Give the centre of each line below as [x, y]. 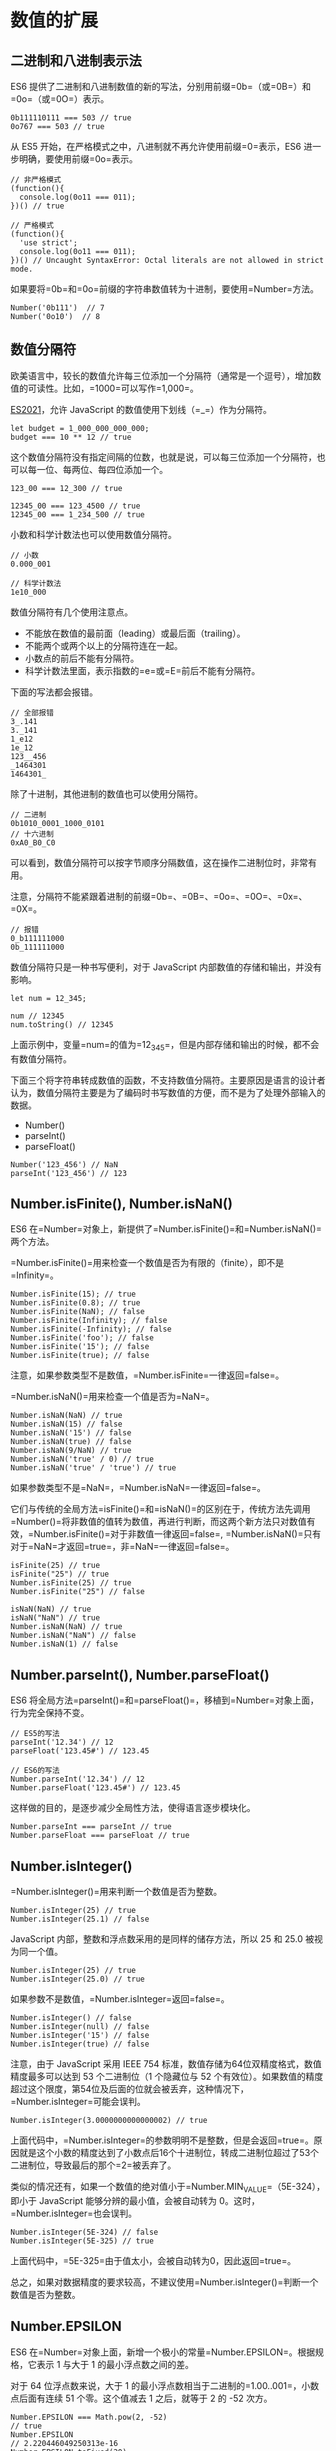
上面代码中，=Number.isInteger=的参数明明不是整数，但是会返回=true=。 [162, 2140]
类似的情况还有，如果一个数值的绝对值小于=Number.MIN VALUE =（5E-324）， [168, 2188]
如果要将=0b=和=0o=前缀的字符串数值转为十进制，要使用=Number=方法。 [165, 289]
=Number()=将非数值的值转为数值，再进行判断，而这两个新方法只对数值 [158, 1522]
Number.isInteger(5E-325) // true [82, 2241]
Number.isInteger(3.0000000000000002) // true [109, 2121]
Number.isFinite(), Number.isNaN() [121, 1204]
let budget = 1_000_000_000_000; [80, 428]
